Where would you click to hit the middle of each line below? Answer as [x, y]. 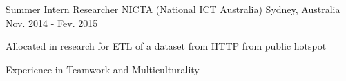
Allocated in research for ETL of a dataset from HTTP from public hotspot [166, 46]
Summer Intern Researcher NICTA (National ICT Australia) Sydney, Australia [173, 9]
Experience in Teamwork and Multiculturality [103, 69]
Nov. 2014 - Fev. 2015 [52, 22]
